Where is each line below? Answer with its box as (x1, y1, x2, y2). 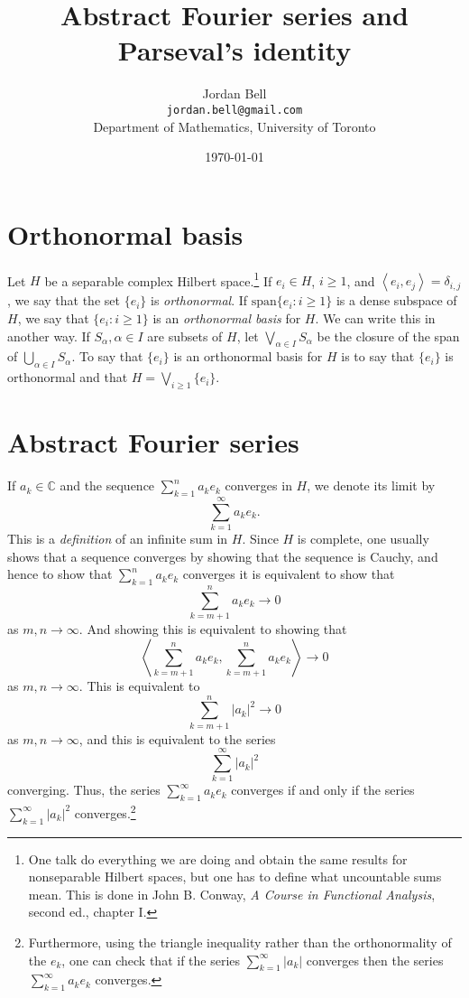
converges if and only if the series (231, 780, 415, 799)
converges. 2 (74, 801, 136, 822)
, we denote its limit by (307, 476, 436, 495)
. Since (242, 528, 279, 547)
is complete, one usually (297, 528, 429, 547)
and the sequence (60, 476, 155, 495)
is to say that (341, 347, 415, 366)
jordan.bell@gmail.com (166, 103, 303, 117)
